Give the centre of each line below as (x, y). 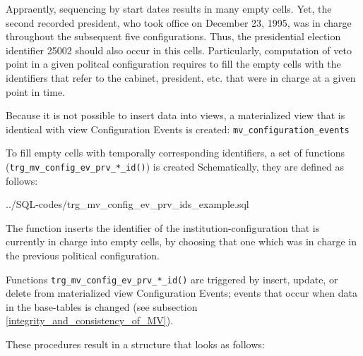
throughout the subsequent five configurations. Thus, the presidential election (173, 36)
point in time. (36, 91)
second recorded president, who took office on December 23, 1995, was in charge (179, 22)
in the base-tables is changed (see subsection (102, 306)
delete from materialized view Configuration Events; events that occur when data (181, 293)
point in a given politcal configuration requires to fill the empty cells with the (173, 64)
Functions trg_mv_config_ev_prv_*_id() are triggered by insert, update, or (172, 279)
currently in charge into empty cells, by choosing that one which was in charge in (181, 241)
